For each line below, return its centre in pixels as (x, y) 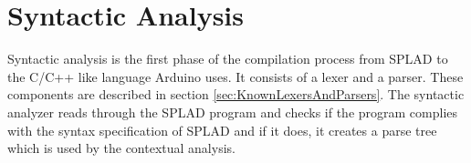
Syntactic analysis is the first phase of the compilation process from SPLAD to (228, 59)
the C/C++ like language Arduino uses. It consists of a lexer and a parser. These (235, 76)
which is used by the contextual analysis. (121, 148)
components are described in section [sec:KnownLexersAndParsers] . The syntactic (236, 94)
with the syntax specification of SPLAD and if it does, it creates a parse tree (222, 130)
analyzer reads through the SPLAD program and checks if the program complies (233, 112)
